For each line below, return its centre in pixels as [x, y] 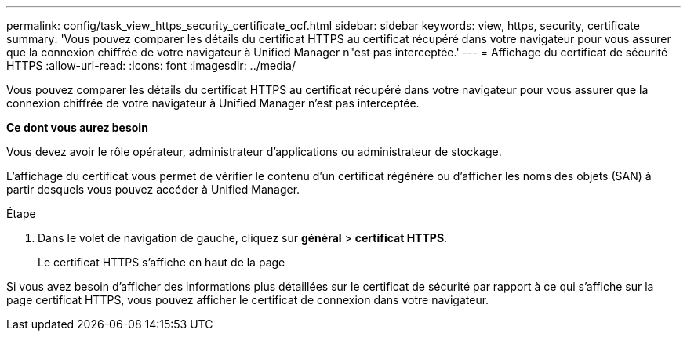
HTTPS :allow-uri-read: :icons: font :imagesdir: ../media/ [151, 65]
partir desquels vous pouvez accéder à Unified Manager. [153, 189]
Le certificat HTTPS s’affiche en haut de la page [162, 262]
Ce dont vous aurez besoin [77, 127]
